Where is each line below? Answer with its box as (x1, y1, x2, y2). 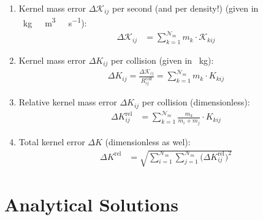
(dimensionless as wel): (105, 135, 191, 148)
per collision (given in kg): (111, 54, 214, 67)
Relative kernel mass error (18, 96, 117, 108)
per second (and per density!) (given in (112, 2, 259, 14)
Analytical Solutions (4, 192, 178, 217)
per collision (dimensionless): (142, 96, 250, 108)
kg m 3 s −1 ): (23, 15, 87, 29)
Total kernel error (18, 135, 85, 148)
